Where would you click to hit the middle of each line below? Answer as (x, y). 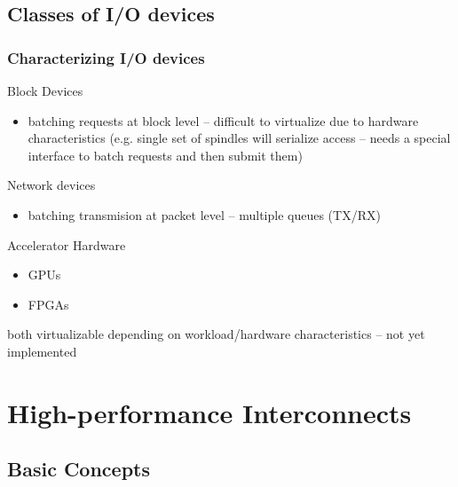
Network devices (51, 185)
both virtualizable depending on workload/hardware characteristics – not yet (216, 334)
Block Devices (45, 90)
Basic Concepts (79, 469)
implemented (42, 351)
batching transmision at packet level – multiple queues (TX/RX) (204, 214)
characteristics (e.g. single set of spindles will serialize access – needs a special (239, 138)
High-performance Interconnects (209, 412)
